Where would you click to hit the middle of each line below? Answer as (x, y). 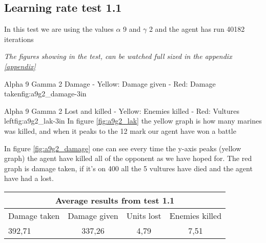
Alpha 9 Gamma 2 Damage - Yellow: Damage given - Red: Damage (110, 83)
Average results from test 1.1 (115, 200)
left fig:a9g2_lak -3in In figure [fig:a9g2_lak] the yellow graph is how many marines (133, 121)
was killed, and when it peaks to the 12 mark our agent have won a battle (120, 130)
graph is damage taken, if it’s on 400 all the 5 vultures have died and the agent (128, 168)
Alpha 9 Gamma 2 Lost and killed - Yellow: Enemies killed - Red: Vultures (122, 110)
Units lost (144, 215)
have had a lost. (29, 178)
